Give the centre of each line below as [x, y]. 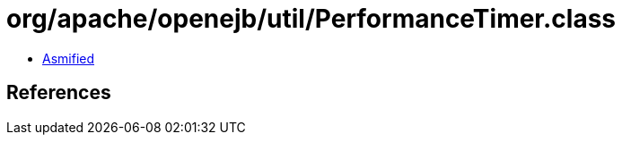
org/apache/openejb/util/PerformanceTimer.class [311, 19]
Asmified [69, 58]
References [59, 93]
